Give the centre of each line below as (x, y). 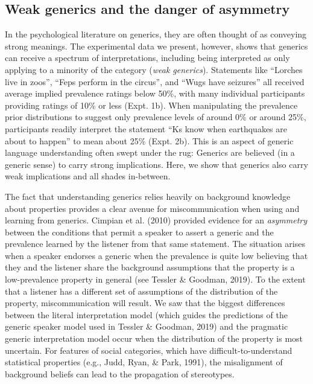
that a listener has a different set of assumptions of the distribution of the (141, 291)
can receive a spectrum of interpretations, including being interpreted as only (147, 58)
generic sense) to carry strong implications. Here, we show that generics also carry (156, 164)
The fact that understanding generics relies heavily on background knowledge (148, 196)
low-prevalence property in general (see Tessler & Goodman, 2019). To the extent (155, 279)
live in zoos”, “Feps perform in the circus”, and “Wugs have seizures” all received (155, 81)
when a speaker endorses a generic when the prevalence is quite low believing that (156, 255)
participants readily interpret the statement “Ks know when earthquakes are (146, 128)
